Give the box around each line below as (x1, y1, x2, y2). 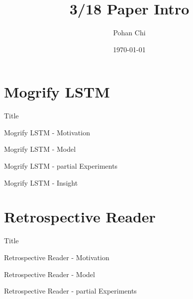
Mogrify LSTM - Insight (4, 177, 78, 188)
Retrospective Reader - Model (4, 269, 95, 279)
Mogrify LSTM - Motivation (4, 127, 90, 137)
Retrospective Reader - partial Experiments (4, 286, 137, 296)
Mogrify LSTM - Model (4, 144, 76, 154)
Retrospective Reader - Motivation (4, 252, 109, 262)
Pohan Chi (113, 27, 146, 38)
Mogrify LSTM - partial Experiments (4, 161, 118, 171)
